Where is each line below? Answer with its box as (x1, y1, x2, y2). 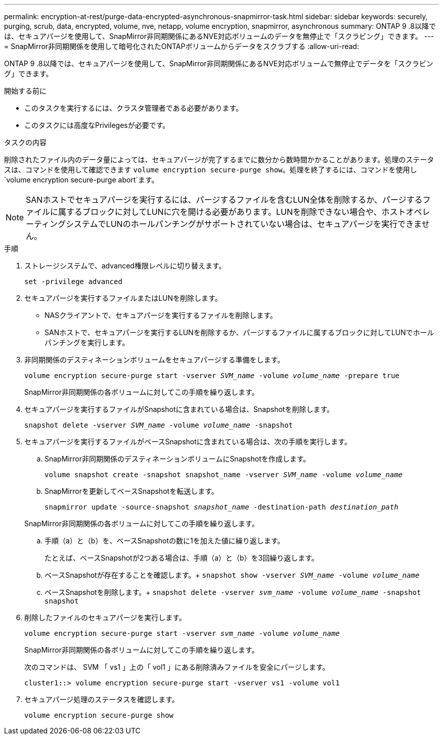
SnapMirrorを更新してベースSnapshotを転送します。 (45, 487, 218, 495)
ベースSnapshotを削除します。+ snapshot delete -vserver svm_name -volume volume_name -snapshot (45, 588, 421, 596)
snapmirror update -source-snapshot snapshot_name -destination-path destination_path (45, 503, 398, 511)
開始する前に (4, 86, 47, 95)
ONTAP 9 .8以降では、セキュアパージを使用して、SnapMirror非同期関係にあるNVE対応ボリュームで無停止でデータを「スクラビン (4, 59, 433, 68)
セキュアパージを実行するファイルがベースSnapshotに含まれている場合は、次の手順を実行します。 (24, 437, 351, 446)
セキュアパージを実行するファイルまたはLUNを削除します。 (24, 294, 222, 302)
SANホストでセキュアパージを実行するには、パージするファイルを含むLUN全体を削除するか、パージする (26, 195, 423, 205)
